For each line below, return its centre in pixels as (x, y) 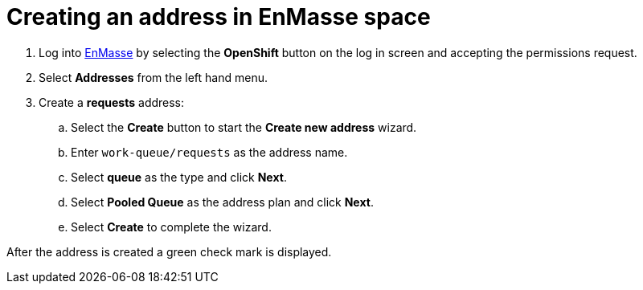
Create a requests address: (112, 102)
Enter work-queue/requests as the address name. (209, 152)
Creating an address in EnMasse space (219, 17)
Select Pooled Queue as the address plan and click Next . (222, 202)
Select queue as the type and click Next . (179, 177)
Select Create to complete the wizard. (171, 227)
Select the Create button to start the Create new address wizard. (244, 127)
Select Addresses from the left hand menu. (153, 77)
